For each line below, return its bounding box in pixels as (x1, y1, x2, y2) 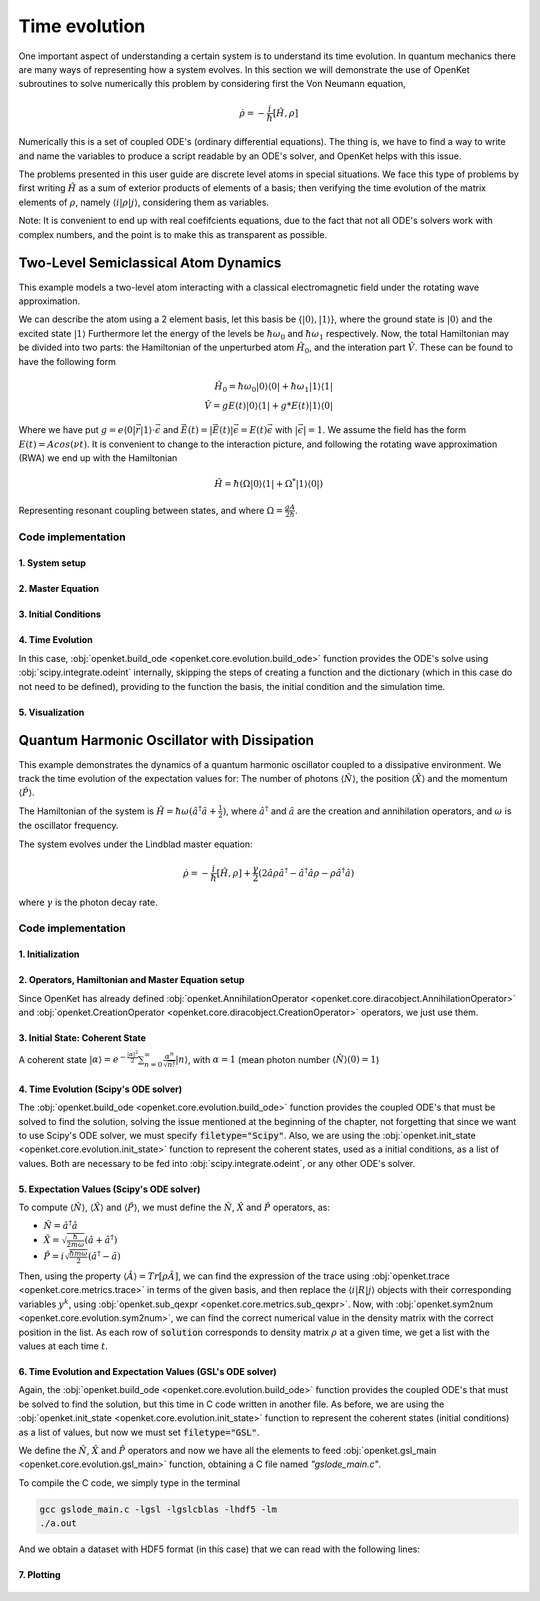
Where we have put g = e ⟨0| (18, 424, 136, 436)
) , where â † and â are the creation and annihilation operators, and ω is (222, 804, 512, 817)
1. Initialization (18, 948, 80, 960)
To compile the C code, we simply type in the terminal (18, 1476, 241, 1489)
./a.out (39, 1518, 77, 1529)
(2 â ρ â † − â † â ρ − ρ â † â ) (258, 865, 355, 879)
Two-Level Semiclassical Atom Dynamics (18, 255, 282, 272)
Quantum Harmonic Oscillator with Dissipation (18, 732, 315, 749)
